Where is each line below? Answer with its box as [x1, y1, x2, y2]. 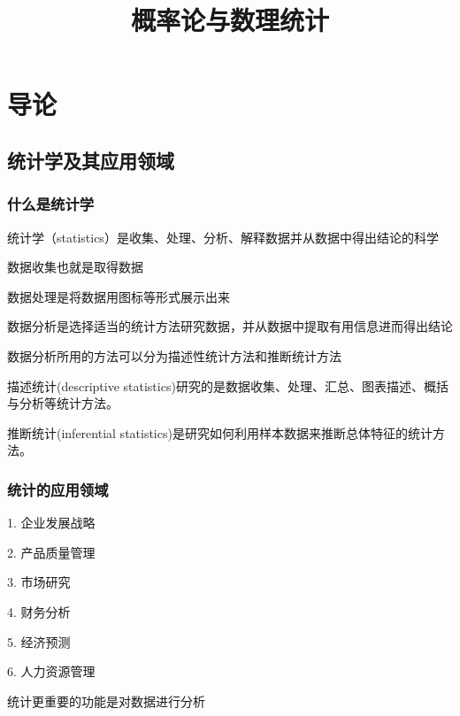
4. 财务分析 [7, 602, 71, 620]
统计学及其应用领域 [7, 146, 174, 173]
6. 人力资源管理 [7, 662, 96, 681]
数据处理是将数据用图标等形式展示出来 [7, 287, 230, 305]
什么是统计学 [7, 193, 95, 215]
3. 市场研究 [7, 573, 71, 591]
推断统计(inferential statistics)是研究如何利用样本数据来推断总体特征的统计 [7, 423, 433, 442]
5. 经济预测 [7, 632, 71, 651]
